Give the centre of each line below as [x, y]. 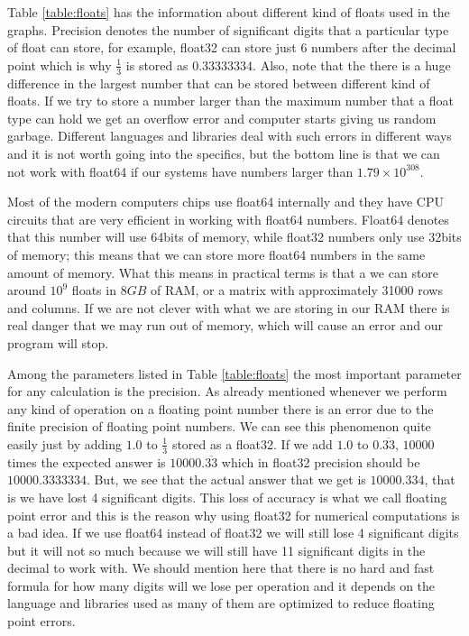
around [27, 290]
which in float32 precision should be [321, 461]
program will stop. [58, 342]
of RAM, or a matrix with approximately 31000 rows [296, 290]
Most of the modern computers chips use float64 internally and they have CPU [226, 202]
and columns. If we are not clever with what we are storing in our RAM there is [229, 307]
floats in [94, 290]
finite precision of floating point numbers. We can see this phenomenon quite [219, 426]
